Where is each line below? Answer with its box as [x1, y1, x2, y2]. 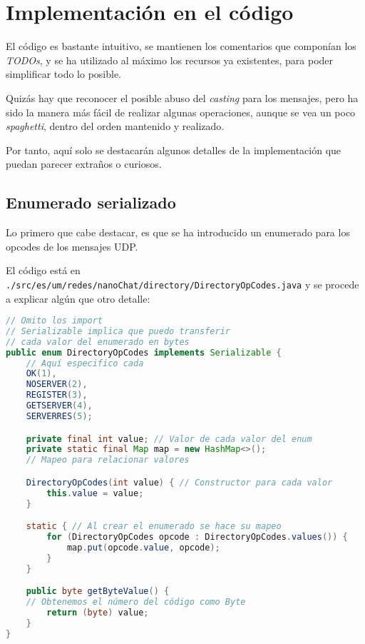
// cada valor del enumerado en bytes [6, 336, 190, 347]
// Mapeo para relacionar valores [26, 455, 190, 466]
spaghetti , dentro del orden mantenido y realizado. [6, 119, 225, 134]
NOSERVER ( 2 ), [26, 379, 88, 390]
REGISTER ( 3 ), [26, 390, 88, 401]
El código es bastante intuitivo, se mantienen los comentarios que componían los [6, 39, 356, 54]
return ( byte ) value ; [46, 607, 149, 618]
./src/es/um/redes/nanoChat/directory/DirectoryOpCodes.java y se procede [6, 276, 359, 291]
